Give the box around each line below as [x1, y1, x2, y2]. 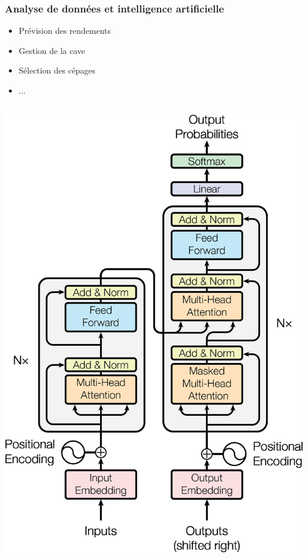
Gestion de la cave [18, 44, 85, 56]
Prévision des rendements [18, 24, 111, 37]
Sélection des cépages [18, 64, 96, 76]
